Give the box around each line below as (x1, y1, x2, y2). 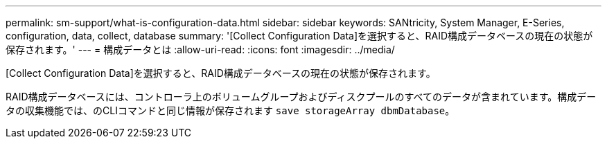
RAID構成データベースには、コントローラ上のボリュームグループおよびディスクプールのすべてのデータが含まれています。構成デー (6, 91, 597, 102)
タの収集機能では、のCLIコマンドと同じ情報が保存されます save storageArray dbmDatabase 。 (6, 105, 455, 116)
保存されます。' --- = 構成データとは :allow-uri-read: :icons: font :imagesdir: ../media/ (6, 44, 395, 55)
